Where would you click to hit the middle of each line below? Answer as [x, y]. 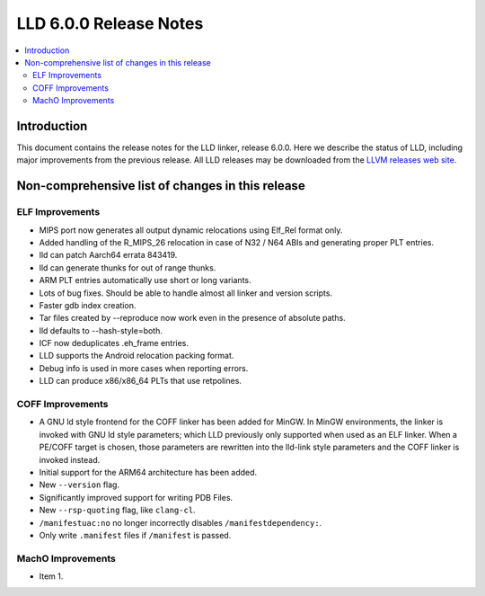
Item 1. [51, 576]
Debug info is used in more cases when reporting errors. [144, 368]
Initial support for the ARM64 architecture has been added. [148, 472]
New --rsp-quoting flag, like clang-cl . [118, 510]
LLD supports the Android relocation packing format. [137, 356]
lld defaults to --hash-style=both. [101, 330]
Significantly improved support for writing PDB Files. [136, 497]
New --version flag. [79, 485]
